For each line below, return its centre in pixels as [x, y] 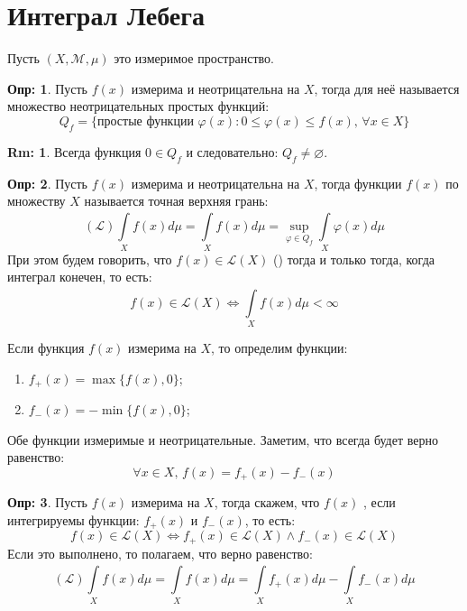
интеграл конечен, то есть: [80, 277]
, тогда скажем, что [267, 502]
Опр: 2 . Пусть [48, 183]
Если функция [46, 348]
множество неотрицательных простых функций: [138, 106]
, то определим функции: [279, 348]
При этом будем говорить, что [90, 259]
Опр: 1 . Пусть [48, 88]
